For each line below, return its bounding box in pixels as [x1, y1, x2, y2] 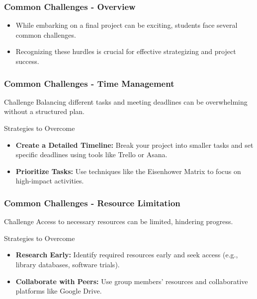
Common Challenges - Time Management [4, 77, 174, 89]
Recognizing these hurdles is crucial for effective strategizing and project [15, 46, 236, 57]
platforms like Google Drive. [15, 286, 102, 296]
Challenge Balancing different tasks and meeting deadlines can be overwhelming [4, 96, 248, 107]
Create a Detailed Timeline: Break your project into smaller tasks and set [15, 139, 254, 150]
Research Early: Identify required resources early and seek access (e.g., [15, 249, 238, 260]
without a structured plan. [4, 106, 85, 117]
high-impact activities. [15, 176, 84, 186]
